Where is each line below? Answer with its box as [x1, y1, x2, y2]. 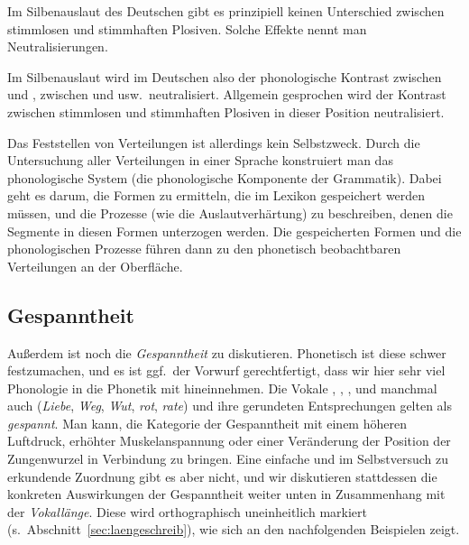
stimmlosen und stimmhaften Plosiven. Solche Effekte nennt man [7, 19, 367, 38]
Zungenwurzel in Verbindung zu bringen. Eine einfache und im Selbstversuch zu [7, 449, 449, 468]
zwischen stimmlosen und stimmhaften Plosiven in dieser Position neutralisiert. [7, 102, 445, 121]
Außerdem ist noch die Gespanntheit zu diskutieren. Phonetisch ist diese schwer [7, 343, 446, 362]
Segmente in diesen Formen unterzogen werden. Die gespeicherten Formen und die [7, 221, 462, 240]
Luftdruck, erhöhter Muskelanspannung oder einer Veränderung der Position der [7, 431, 451, 450]
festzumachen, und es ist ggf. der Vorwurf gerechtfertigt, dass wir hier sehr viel [7, 361, 446, 380]
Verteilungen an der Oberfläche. [7, 256, 183, 275]
